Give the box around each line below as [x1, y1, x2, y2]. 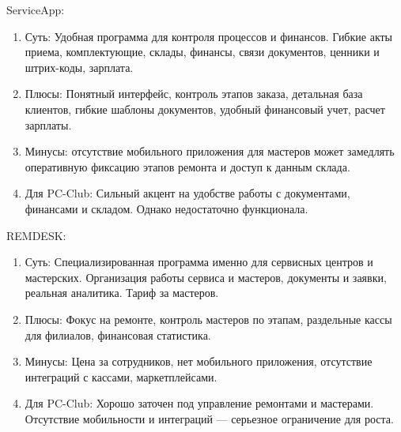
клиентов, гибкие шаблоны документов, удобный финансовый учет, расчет [25, 100, 385, 117]
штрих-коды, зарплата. [25, 58, 134, 75]
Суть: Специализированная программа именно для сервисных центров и [25, 254, 373, 270]
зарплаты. [25, 116, 72, 133]
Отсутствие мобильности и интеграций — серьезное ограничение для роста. [25, 410, 394, 426]
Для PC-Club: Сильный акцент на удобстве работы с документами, [25, 185, 350, 201]
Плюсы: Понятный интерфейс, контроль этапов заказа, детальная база [25, 85, 363, 102]
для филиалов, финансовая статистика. [25, 326, 211, 343]
